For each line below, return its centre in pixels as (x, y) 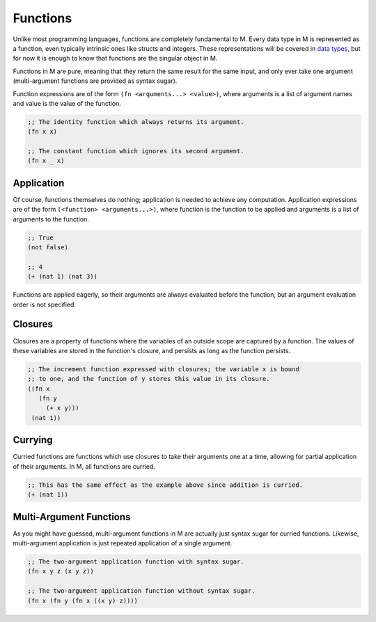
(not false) (48, 248)
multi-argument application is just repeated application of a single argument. (123, 543)
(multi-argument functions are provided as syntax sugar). (95, 81)
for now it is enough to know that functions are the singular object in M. (115, 59)
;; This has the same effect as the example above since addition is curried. (165, 485)
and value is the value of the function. (67, 103)
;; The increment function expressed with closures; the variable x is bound (163, 369)
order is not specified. (45, 304)
